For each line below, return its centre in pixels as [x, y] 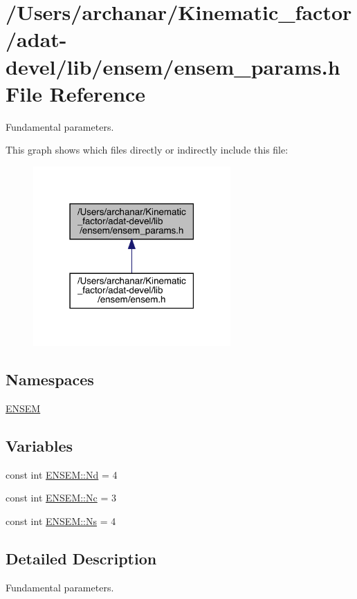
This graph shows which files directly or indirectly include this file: [147, 150]
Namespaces [50, 379]
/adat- [36, 39]
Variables [39, 445]
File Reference [76, 93]
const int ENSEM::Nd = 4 [62, 474]
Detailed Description [81, 558]
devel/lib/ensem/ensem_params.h [173, 66]
